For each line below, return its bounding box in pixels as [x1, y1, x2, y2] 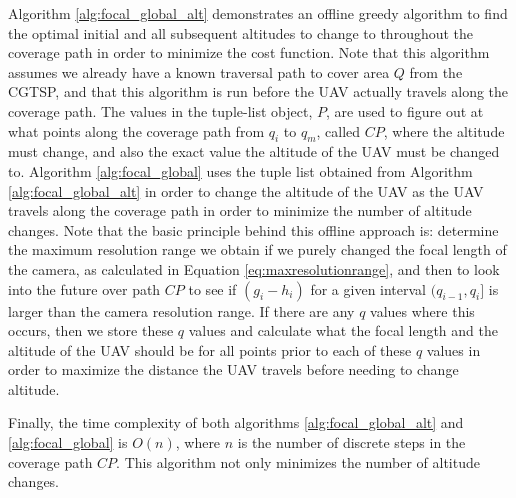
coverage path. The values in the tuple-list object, [8, 100, 313, 121]
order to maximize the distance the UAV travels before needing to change [8, 359, 459, 380]
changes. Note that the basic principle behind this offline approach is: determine [8, 219, 499, 240]
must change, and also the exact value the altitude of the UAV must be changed [8, 141, 500, 162]
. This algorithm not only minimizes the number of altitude [116, 451, 480, 472]
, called [316, 120, 361, 141]
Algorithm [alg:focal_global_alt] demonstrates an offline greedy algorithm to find [8, 3, 508, 23]
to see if [188, 278, 237, 299]
